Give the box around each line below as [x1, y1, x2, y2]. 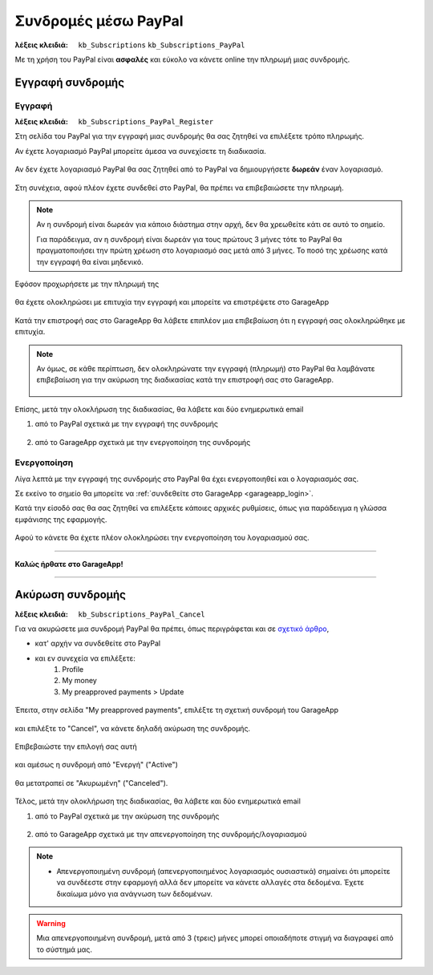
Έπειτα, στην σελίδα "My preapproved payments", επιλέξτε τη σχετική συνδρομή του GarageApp [14, 706, 339, 715]
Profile [62, 665, 84, 674]
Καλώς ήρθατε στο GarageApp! [14, 559, 123, 568]
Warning [36, 918, 66, 928]
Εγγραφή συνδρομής [14, 75, 124, 89]
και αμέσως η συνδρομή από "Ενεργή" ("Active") [14, 760, 178, 770]
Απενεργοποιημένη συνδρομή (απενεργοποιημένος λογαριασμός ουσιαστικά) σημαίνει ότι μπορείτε [56, 866, 391, 876]
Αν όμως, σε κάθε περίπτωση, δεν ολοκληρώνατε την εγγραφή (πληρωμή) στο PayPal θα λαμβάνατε [36, 363, 376, 373]
